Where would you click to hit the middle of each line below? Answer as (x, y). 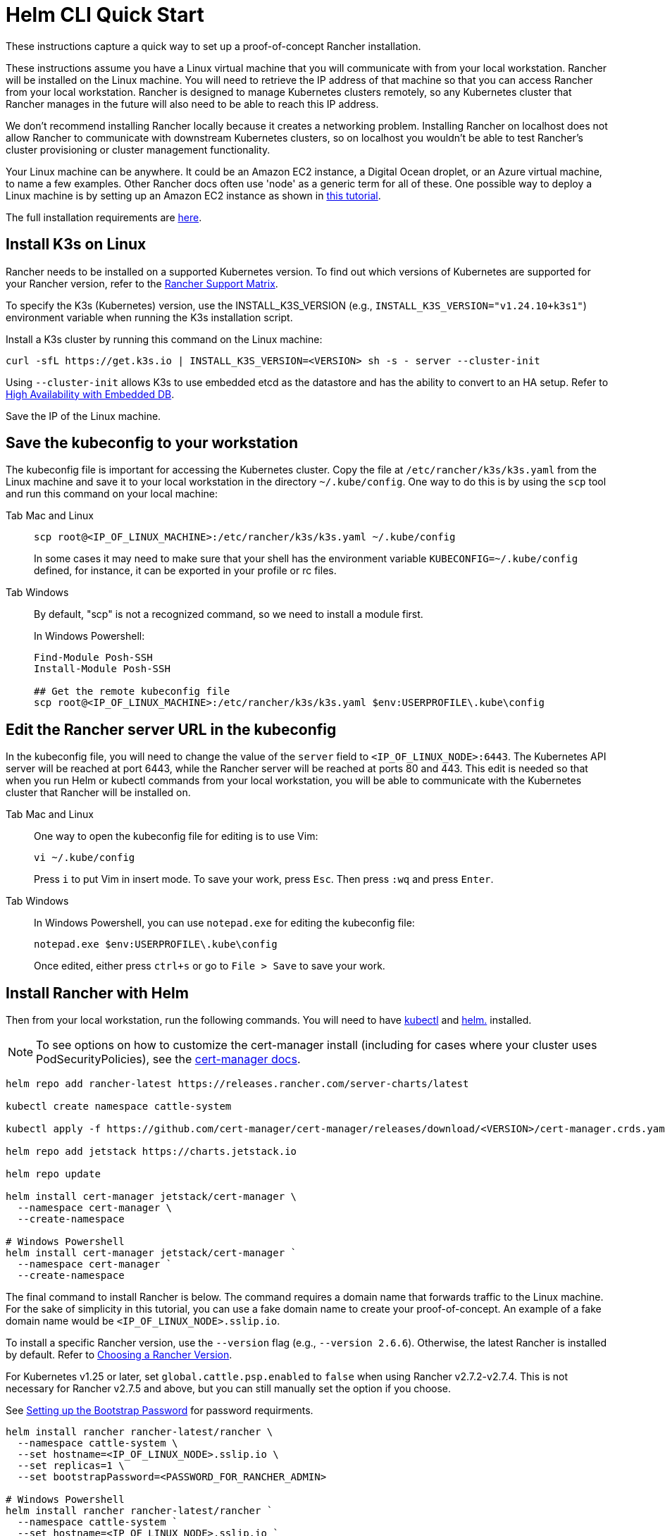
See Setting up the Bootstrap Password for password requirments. (160, 1411)
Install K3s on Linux (76, 244)
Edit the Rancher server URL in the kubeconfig (171, 729)
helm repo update (53, 1174)
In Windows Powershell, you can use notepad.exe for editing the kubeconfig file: (224, 923)
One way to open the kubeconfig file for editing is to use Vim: (176, 836)
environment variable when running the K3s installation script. (149, 317)
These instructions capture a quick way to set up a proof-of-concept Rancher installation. (213, 46)
